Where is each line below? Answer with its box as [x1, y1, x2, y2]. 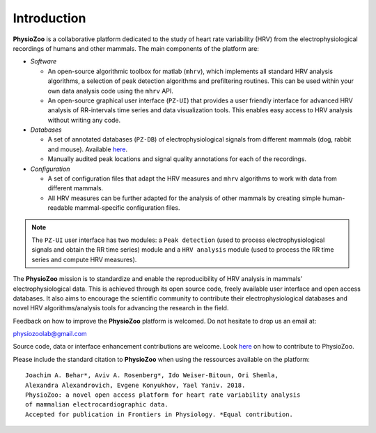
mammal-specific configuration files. [74, 204, 180, 212]
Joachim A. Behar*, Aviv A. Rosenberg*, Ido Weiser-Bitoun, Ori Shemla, [25, 372, 279, 379]
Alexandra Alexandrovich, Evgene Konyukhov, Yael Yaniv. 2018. [25, 381, 246, 389]
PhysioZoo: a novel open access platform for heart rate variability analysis [25, 391, 301, 399]
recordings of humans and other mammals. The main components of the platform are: [13, 44, 259, 52]
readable [47, 204, 73, 212]
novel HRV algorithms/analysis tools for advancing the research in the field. [13, 304, 229, 312]
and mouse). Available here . [47, 145, 128, 153]
